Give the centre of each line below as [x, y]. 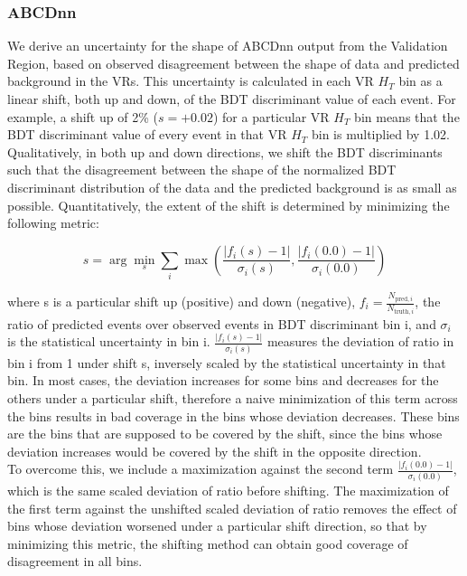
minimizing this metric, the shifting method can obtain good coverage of [208, 543]
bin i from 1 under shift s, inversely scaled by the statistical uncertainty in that [227, 362]
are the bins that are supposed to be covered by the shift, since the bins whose [225, 434]
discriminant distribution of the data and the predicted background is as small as [232, 187]
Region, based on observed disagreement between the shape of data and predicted [233, 63]
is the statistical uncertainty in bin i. [109, 341]
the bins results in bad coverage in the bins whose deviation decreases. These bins [233, 415]
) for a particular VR [271, 116]
